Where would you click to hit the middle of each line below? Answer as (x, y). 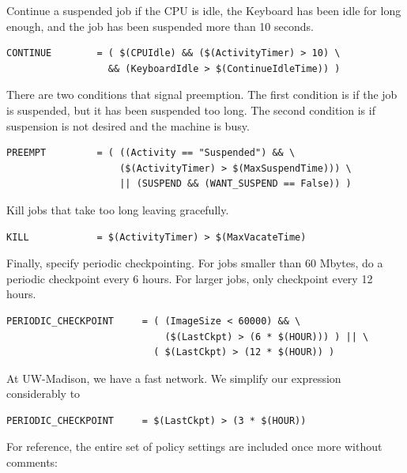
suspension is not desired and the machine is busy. (128, 125)
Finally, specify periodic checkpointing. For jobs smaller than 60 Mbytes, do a (195, 263)
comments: (32, 462)
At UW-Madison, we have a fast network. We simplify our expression (174, 378)
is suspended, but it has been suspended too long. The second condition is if (191, 110)
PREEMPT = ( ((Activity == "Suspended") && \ (151, 153)
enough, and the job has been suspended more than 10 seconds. (160, 26)
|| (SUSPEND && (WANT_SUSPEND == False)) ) (236, 184)
